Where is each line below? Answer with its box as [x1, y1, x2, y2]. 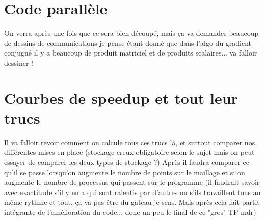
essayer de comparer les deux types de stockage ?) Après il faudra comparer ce [4, 157, 249, 167]
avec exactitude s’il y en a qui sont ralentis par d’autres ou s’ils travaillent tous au [4, 186, 261, 197]
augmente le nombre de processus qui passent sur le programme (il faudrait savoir [4, 177, 260, 187]
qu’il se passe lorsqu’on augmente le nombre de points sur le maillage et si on [4, 167, 245, 177]
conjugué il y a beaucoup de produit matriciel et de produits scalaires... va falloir [4, 47, 257, 58]
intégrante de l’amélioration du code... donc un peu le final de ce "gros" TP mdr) [4, 206, 256, 217]
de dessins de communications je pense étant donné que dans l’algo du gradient [4, 37, 252, 48]
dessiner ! [4, 57, 33, 68]
